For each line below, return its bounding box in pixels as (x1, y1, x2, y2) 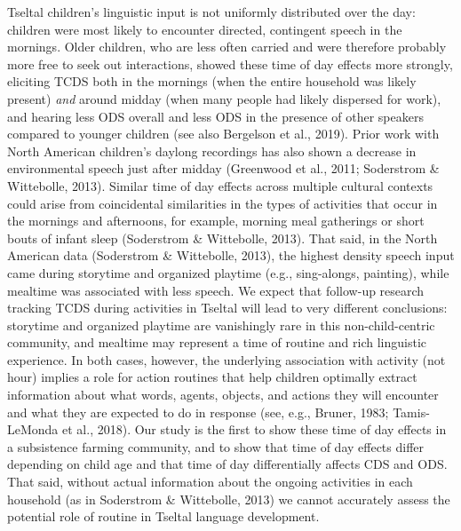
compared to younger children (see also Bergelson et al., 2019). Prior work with (7, 124, 440, 143)
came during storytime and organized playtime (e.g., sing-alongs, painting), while (7, 263, 449, 281)
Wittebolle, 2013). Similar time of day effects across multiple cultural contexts (7, 176, 433, 194)
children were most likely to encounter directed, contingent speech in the (7, 20, 402, 38)
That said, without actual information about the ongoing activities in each (7, 472, 413, 491)
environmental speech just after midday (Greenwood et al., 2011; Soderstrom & (7, 159, 440, 178)
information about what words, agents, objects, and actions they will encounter (7, 385, 439, 404)
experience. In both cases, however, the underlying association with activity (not (7, 350, 446, 369)
